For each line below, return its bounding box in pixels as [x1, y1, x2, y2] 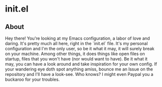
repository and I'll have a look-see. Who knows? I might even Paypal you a [5, 72, 154, 77]
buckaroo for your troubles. [5, 76, 60, 82]
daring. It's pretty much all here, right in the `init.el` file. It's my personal [5, 41, 148, 46]
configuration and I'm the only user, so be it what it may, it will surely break [5, 46, 155, 51]
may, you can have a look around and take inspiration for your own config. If [5, 61, 157, 67]
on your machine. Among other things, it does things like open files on [5, 51, 145, 57]
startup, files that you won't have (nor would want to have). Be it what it [5, 56, 148, 61]
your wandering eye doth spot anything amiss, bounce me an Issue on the [5, 66, 153, 72]
